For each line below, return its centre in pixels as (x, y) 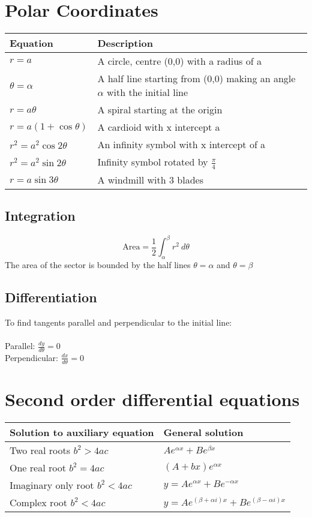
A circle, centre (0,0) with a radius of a (179, 61)
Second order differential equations (152, 399)
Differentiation (51, 297)
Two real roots (40, 450)
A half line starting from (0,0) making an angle (196, 79)
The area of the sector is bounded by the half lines (98, 265)
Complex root (39, 502)
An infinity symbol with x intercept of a (181, 145)
